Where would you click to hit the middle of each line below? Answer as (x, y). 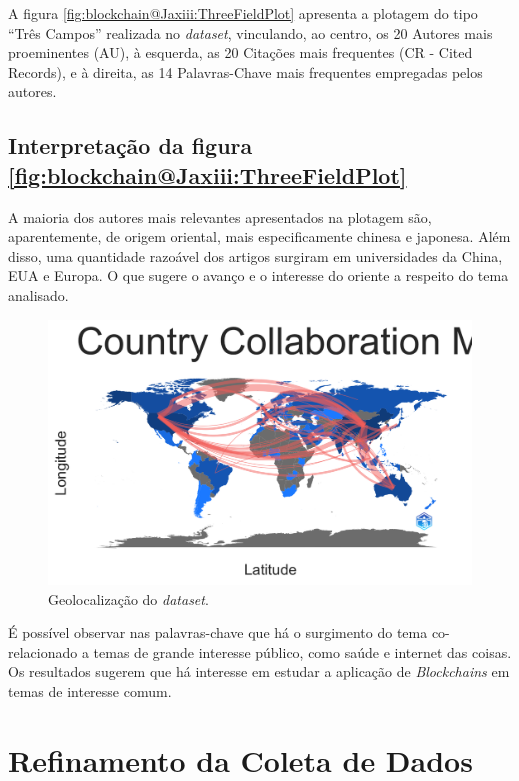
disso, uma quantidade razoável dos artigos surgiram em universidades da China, (255, 255)
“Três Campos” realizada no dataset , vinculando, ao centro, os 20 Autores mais (250, 32)
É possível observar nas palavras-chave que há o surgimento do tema (218, 632)
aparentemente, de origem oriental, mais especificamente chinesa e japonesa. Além (259, 236)
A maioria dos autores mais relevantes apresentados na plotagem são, (220, 216)
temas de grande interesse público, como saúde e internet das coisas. (302, 651)
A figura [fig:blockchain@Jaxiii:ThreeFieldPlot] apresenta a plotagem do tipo (243, 13)
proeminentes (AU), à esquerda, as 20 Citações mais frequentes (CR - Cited (240, 52)
